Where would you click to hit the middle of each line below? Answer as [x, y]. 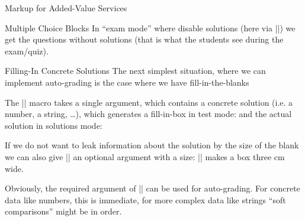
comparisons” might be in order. [63, 211]
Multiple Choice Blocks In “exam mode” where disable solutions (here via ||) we [150, 27]
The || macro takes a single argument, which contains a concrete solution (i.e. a [149, 102]
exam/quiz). [27, 51]
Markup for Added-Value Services [66, 8]
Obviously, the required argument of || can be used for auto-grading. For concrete [152, 188]
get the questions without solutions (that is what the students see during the [144, 39]
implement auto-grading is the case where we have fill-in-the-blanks [127, 82]
